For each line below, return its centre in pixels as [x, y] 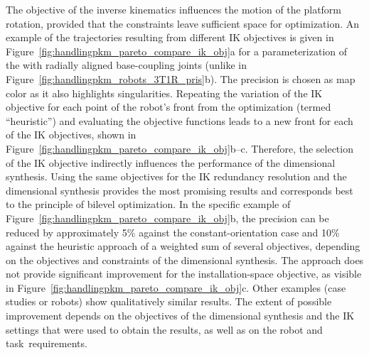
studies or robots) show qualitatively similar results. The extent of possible [169, 301]
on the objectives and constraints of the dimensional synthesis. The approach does [185, 260]
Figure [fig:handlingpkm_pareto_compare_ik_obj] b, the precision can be [167, 218]
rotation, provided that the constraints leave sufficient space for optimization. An [183, 23]
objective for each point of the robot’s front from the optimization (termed [169, 107]
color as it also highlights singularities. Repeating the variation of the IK [164, 93]
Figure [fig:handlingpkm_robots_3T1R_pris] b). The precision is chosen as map [181, 78]
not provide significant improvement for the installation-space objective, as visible [184, 274]
